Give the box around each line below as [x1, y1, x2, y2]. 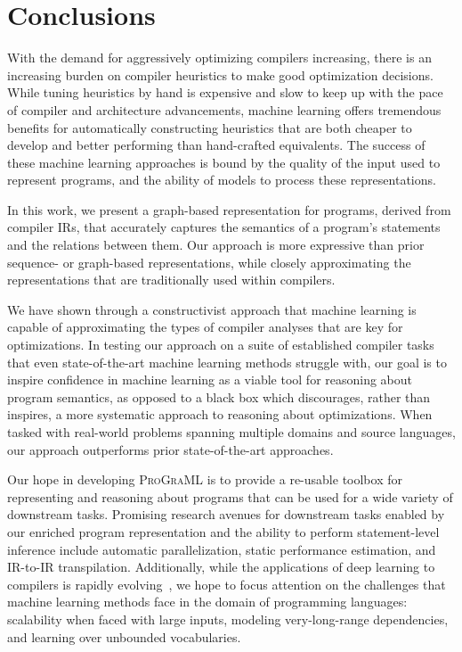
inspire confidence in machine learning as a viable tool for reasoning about [7, 370, 413, 389]
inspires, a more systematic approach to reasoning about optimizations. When [7, 405, 433, 424]
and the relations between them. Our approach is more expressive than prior [7, 235, 425, 254]
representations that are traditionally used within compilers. [7, 270, 336, 289]
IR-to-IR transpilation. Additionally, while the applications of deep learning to [7, 557, 435, 576]
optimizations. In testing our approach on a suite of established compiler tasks [7, 335, 434, 354]
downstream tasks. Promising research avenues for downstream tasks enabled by [7, 505, 445, 524]
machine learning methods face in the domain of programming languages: [7, 592, 408, 611]
